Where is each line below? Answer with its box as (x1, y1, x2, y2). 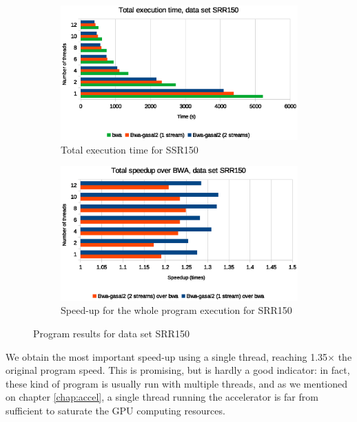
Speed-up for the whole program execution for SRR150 (61, 303, 292, 317)
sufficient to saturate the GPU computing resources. (6, 403, 225, 418)
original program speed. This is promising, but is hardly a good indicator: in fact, (6, 363, 350, 377)
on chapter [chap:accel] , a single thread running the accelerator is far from (6, 390, 318, 404)
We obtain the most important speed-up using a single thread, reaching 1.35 (6, 349, 328, 363)
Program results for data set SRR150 (33, 326, 190, 341)
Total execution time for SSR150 (61, 142, 198, 156)
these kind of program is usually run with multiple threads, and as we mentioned (6, 376, 348, 390)
